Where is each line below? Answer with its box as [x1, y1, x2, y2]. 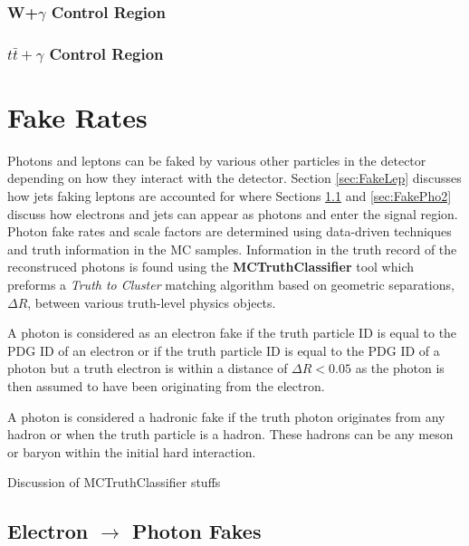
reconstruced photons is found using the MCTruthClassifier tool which [7, 257, 414, 276]
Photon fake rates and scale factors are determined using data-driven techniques [7, 222, 452, 241]
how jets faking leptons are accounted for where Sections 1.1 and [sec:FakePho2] [7, 187, 452, 205]
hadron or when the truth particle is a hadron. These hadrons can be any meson [7, 425, 454, 444]
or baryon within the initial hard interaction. [7, 442, 256, 461]
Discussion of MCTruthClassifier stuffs [7, 473, 221, 492]
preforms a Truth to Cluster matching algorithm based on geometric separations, [7, 274, 455, 293]
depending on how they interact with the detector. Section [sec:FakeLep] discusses [7, 168, 462, 187]
